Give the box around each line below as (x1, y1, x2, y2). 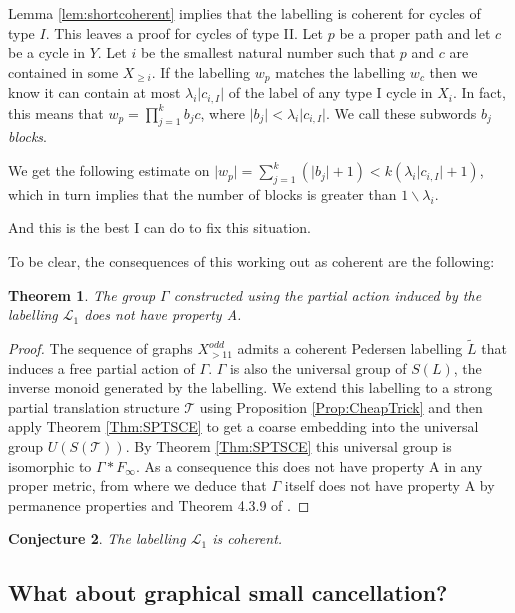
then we (429, 61, 478, 82)
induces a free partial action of (8, 357, 195, 378)
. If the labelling (151, 61, 251, 82)
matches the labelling (275, 61, 406, 82)
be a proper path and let (339, 22, 491, 43)
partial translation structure (8, 396, 180, 417)
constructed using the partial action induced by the (173, 284, 482, 305)
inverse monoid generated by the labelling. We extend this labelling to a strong (8, 377, 493, 398)
